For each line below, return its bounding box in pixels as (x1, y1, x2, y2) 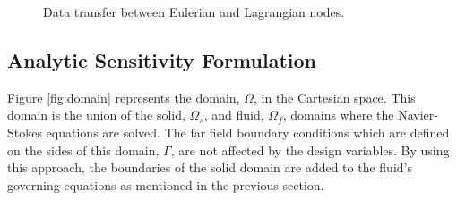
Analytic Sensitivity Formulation (7, 46, 316, 73)
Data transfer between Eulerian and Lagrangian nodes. (43, 3, 345, 21)
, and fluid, (203, 105, 264, 124)
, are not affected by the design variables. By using (170, 140, 450, 159)
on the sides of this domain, (7, 140, 160, 159)
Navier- (398, 105, 438, 124)
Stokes (7, 122, 42, 141)
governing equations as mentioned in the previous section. (7, 175, 324, 194)
